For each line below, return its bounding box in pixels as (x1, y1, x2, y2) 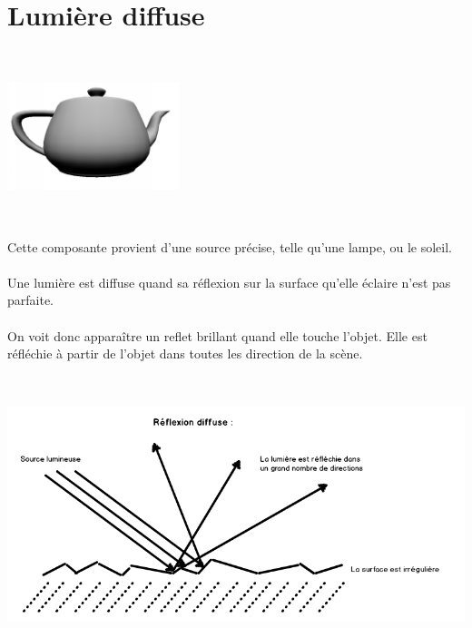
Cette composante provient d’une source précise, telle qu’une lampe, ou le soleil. (7, 237, 452, 256)
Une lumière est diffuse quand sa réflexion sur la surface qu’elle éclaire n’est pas (7, 272, 451, 291)
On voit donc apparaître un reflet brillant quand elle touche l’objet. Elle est (7, 326, 428, 345)
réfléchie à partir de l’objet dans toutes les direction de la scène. (7, 344, 363, 363)
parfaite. (7, 290, 54, 309)
